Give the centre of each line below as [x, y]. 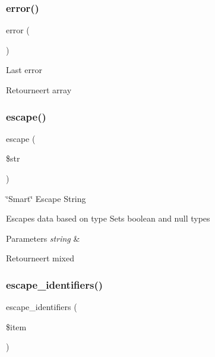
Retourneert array [39, 90]
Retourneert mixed [40, 258]
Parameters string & [43, 238]
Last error [24, 70]
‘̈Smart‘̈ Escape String [46, 198]
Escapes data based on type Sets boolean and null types [108, 218]
